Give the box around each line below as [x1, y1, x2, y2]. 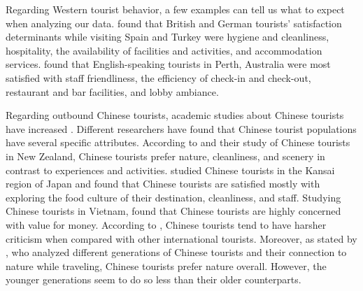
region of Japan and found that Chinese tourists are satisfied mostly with [6, 176, 320, 191]
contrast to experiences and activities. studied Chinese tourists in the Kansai [6, 162, 335, 177]
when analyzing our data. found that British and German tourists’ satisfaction [6, 15, 342, 30]
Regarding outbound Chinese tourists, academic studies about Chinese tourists [6, 108, 344, 122]
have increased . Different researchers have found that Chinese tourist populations [6, 121, 357, 136]
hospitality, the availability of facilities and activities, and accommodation [6, 43, 322, 57]
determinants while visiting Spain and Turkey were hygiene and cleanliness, [6, 29, 329, 44]
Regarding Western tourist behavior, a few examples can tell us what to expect [6, 2, 345, 16]
